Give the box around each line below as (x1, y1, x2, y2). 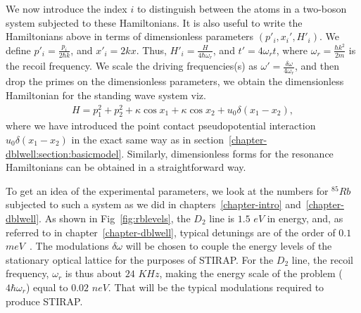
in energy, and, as (267, 210, 343, 225)
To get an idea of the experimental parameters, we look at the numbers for (6, 183, 329, 198)
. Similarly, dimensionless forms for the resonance (121, 146, 334, 160)
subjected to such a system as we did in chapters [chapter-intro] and (6, 197, 301, 212)
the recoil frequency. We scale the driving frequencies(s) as (6, 58, 258, 73)
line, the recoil (291, 252, 353, 267)
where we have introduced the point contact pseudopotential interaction (6, 118, 316, 133)
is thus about (65, 266, 122, 281)
